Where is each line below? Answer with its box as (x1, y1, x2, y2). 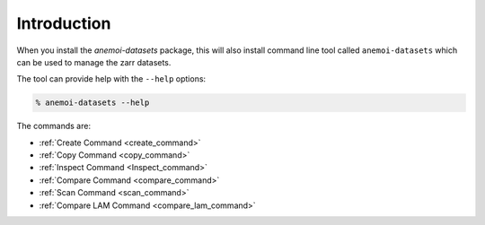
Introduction (16, 13, 111, 33)
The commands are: (16, 121, 92, 132)
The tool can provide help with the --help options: (16, 74, 207, 84)
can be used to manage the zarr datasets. (16, 56, 172, 67)
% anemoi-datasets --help (35, 98, 150, 108)
